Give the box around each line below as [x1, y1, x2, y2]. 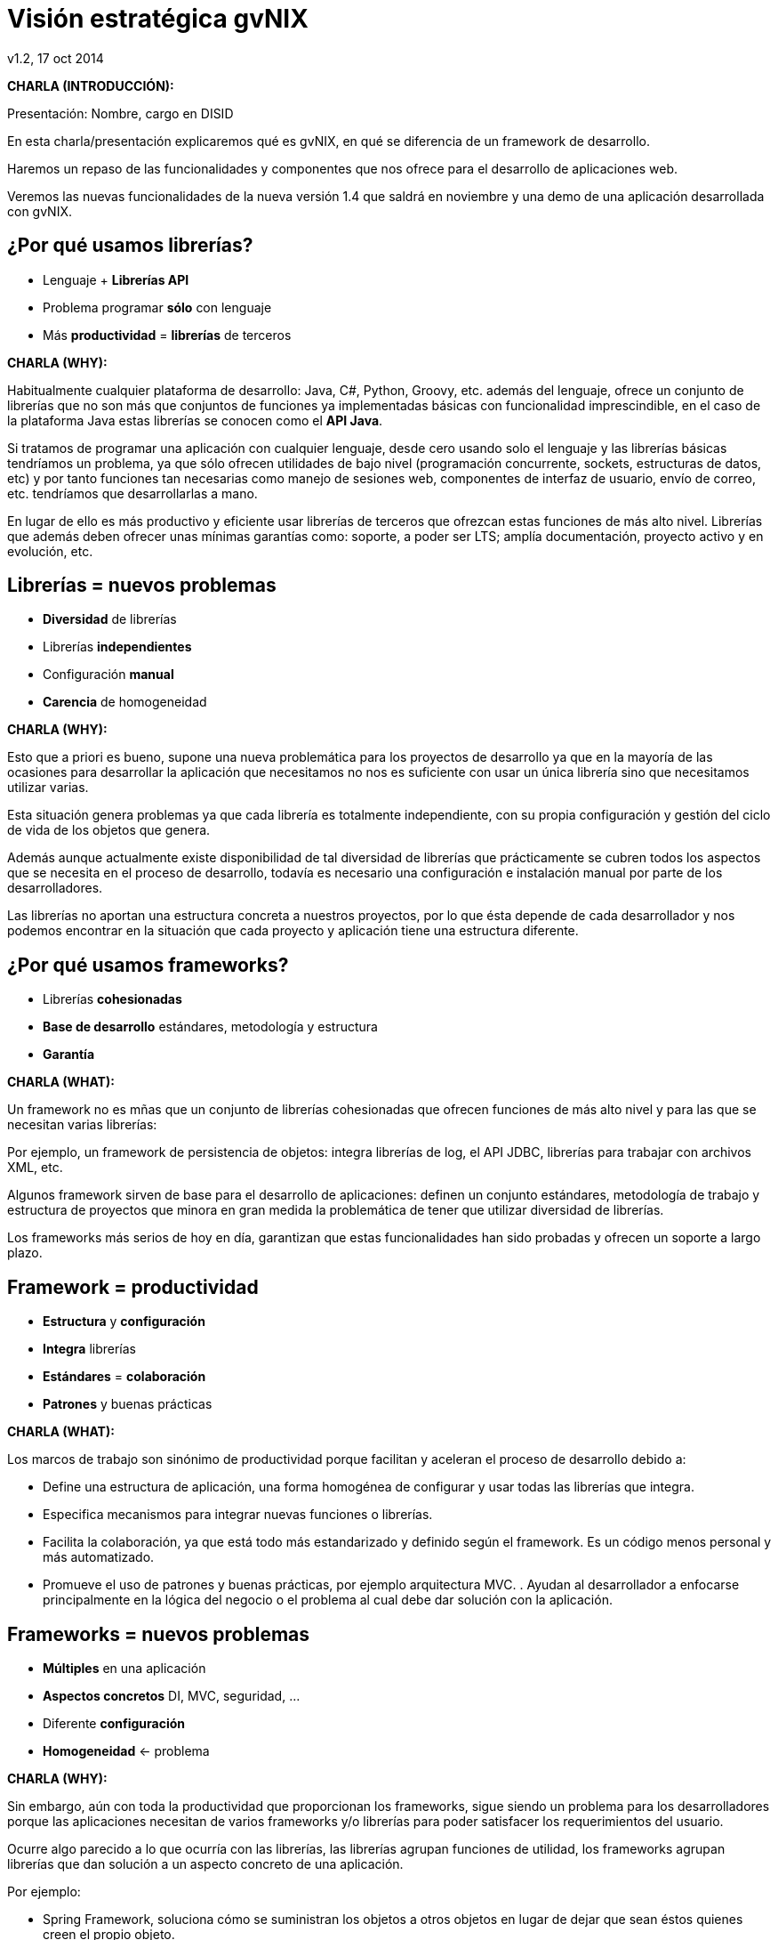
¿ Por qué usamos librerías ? [7, 234, 253, 257]
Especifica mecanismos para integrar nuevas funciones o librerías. [43, 1507, 433, 1523]
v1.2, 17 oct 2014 [7, 50, 104, 66]
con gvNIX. [7, 203, 73, 219]
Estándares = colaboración [43, 1369, 206, 1385]
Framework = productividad [7, 1275, 259, 1298]
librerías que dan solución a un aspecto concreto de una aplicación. [7, 1855, 404, 1871]
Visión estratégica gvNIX [7, 4, 309, 34]
